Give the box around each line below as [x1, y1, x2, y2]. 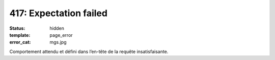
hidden [49, 25, 65, 31]
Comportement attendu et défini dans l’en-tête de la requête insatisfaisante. [9, 48, 169, 54]
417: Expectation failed [9, 8, 108, 19]
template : [9, 32, 31, 38]
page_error [49, 32, 73, 38]
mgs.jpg [49, 39, 67, 45]
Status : [9, 25, 25, 31]
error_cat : [9, 39, 31, 45]
